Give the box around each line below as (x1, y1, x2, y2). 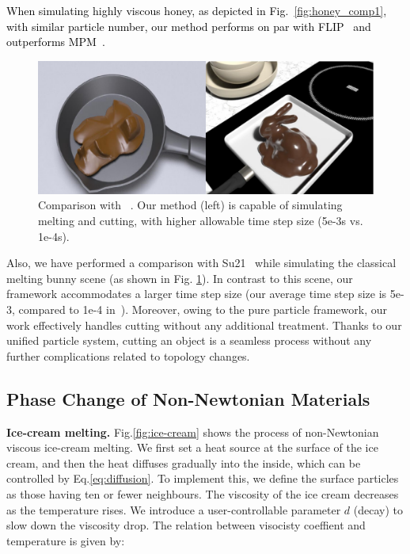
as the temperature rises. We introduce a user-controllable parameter (6, 501, 341, 518)
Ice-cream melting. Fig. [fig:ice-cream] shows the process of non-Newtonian (6, 423, 379, 440)
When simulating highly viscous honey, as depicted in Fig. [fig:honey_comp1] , (6, 2, 387, 18)
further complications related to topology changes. (6, 347, 250, 364)
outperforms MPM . (6, 33, 105, 50)
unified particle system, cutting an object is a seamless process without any (6, 332, 372, 349)
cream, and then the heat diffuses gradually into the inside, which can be (6, 454, 361, 471)
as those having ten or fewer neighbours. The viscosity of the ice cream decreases (6, 486, 399, 502)
